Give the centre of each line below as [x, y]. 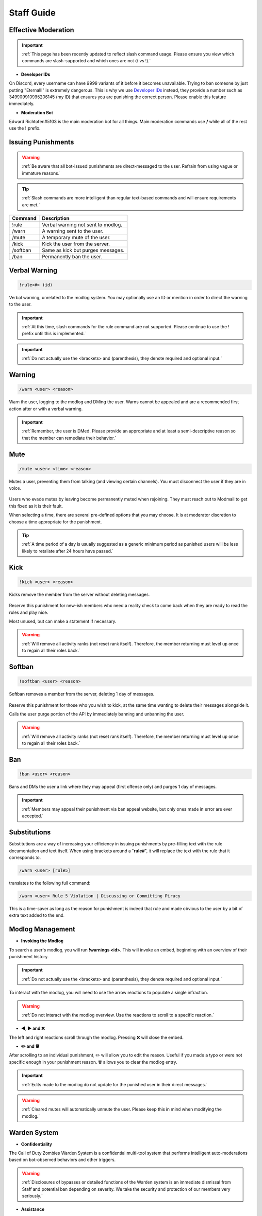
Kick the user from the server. [76, 244]
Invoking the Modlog [42, 941]
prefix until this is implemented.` [54, 334]
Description [56, 218]
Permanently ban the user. [72, 257]
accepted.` [33, 816]
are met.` [31, 205]
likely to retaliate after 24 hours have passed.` [68, 551]
